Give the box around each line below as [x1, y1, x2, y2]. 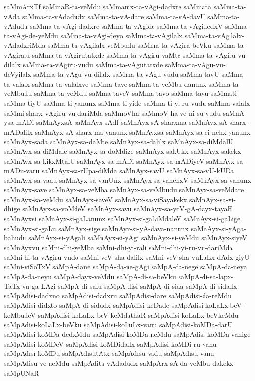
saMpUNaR [4, 367, 39, 378]
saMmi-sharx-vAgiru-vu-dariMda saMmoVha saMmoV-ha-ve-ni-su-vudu [4, 107, 221, 117]
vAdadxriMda [4, 40, 46, 50]
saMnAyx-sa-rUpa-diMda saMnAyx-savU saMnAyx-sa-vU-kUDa [41, 165, 234, 176]
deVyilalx [4, 69, 31, 79]
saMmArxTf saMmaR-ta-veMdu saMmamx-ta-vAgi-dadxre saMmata [4, 1, 211, 11]
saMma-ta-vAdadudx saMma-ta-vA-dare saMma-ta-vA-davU [22, 11, 205, 21]
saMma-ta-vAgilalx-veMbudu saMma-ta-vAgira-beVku [48, 40, 212, 50]
